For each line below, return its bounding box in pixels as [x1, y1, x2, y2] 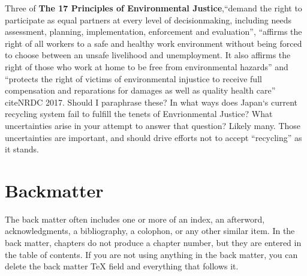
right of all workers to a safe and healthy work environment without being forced [5, 37, 302, 49]
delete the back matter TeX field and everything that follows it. [5, 260, 239, 272]
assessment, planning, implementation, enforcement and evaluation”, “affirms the [5, 25, 302, 38]
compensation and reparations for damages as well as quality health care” [5, 84, 276, 97]
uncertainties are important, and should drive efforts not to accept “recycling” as [5, 131, 302, 143]
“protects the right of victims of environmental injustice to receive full [5, 72, 262, 85]
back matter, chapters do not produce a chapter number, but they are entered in [5, 236, 302, 249]
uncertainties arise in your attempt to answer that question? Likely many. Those [5, 119, 301, 131]
